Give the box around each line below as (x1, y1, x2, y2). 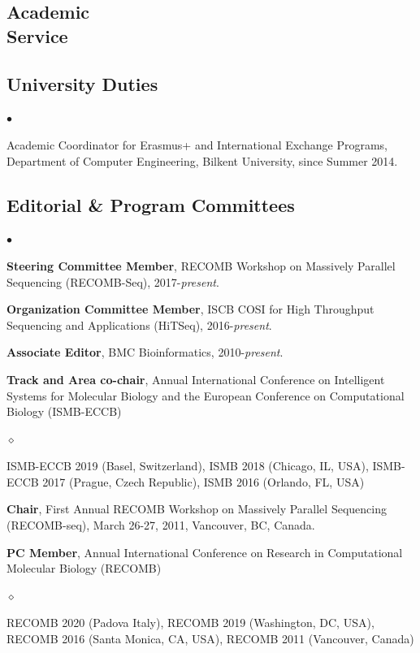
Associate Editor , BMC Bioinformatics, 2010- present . (6, 344, 284, 361)
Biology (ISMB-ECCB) (6, 403, 122, 420)
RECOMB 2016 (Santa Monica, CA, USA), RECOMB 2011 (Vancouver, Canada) (6, 630, 414, 647)
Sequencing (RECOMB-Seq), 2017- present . (6, 273, 219, 290)
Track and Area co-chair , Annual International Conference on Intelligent (6, 370, 385, 387)
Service (6, 23, 68, 48)
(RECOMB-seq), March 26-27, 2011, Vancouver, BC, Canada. (6, 517, 315, 534)
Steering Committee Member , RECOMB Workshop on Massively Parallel (6, 257, 396, 274)
